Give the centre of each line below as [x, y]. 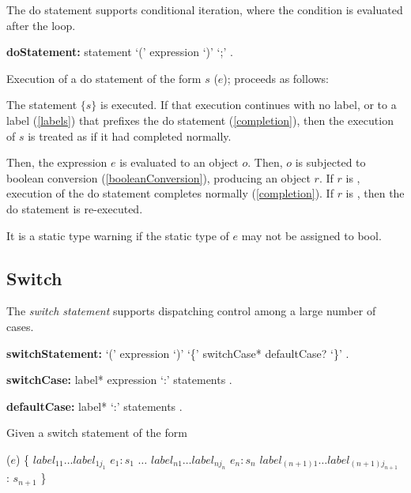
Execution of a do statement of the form [104, 78]
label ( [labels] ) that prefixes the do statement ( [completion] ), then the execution [200, 120]
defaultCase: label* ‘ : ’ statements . [94, 406]
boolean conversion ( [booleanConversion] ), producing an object [158, 177]
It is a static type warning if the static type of [118, 235]
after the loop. [41, 25]
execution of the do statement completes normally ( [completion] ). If [170, 193]
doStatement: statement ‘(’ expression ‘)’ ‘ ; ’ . [120, 52]
